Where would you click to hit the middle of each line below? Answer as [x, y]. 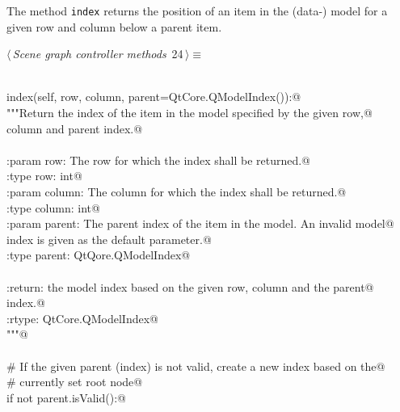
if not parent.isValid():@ [66, 397]
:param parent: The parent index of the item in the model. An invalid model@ [200, 223]
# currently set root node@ [75, 382]
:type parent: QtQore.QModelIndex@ [99, 255]
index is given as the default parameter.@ [109, 239]
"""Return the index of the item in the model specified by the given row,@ [189, 113]
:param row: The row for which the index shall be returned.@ [158, 160]
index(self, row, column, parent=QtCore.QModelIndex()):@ [154, 97]
